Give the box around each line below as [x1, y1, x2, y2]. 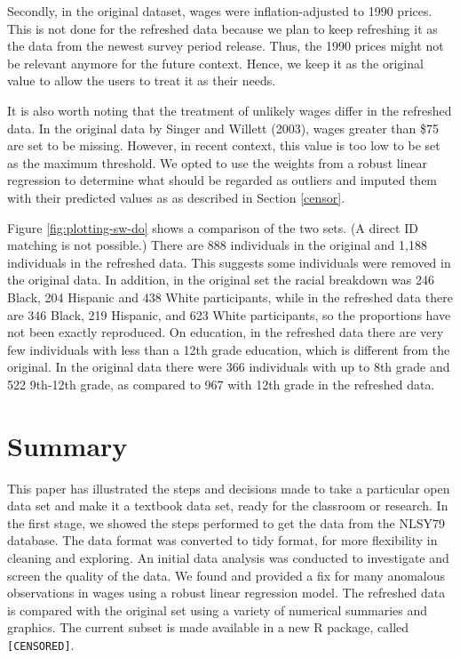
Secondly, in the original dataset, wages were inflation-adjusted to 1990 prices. [7, 2, 432, 20]
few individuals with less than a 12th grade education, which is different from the [7, 340, 450, 358]
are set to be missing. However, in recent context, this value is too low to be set [7, 136, 440, 155]
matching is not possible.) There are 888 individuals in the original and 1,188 [7, 236, 427, 254]
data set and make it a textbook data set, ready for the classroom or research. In [7, 496, 448, 515]
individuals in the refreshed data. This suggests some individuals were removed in [7, 253, 451, 271]
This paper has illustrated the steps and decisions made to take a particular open [7, 478, 450, 497]
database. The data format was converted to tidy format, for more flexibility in [7, 531, 438, 550]
